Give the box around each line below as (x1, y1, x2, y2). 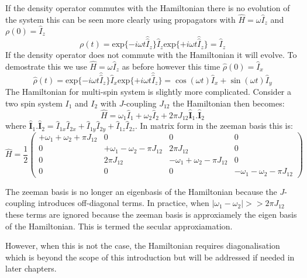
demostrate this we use (5, 60, 87, 72)
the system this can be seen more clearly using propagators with (5, 13, 236, 25)
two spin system (5, 97, 63, 109)
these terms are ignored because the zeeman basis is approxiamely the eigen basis (5, 208, 297, 221)
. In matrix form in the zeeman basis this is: (135, 119, 293, 132)
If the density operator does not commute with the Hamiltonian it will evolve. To (5, 49, 297, 61)
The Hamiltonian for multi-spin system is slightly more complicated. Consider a (5, 85, 292, 98)
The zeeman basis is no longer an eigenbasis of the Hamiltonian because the (5, 185, 277, 197)
